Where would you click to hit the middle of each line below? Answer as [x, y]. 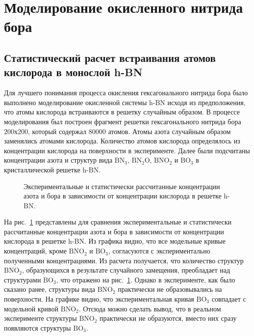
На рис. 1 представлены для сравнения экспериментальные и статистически [118, 222]
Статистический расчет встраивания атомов [110, 57]
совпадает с [229, 299]
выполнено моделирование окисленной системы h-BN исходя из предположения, [125, 102]
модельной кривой [31, 308]
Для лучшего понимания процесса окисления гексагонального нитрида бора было [126, 93]
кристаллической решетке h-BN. [52, 169]
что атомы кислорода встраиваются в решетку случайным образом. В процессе [122, 112]
